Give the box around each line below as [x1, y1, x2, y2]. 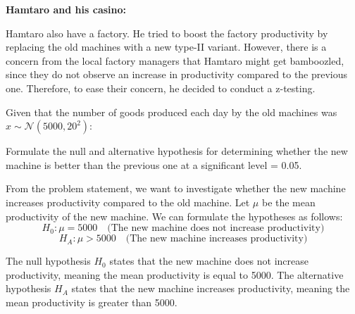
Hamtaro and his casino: [6, 2, 126, 16]
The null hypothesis [6, 253, 91, 268]
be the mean [261, 194, 316, 209]
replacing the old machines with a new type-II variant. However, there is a [6, 39, 327, 54]
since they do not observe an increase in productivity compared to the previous [6, 67, 348, 82]
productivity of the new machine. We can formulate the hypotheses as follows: [6, 208, 343, 223]
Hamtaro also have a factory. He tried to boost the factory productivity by [6, 25, 328, 40]
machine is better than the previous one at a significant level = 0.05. [6, 157, 302, 172]
